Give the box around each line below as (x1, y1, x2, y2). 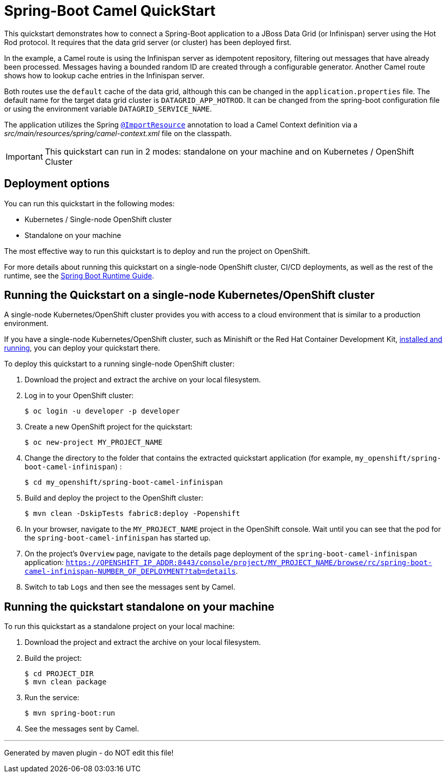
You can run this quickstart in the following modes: (4, 199, 175, 208)
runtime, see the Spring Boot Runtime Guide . (4, 271, 154, 280)
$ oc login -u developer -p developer (25, 407, 180, 416)
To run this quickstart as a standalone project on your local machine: (4, 622, 235, 631)
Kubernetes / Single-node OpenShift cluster (25, 214, 172, 224)
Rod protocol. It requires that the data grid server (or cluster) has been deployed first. (4, 37, 292, 47)
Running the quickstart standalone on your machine (4, 600, 275, 613)
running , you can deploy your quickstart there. (4, 343, 160, 353)
